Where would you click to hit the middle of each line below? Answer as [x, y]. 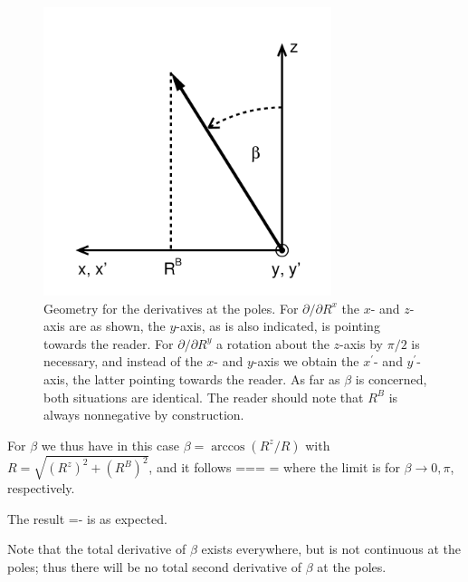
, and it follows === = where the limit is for [274, 467]
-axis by [361, 343]
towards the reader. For [109, 343]
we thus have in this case [110, 445]
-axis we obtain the [306, 361]
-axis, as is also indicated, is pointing [278, 326]
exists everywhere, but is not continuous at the [331, 549]
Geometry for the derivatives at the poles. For [171, 308]
